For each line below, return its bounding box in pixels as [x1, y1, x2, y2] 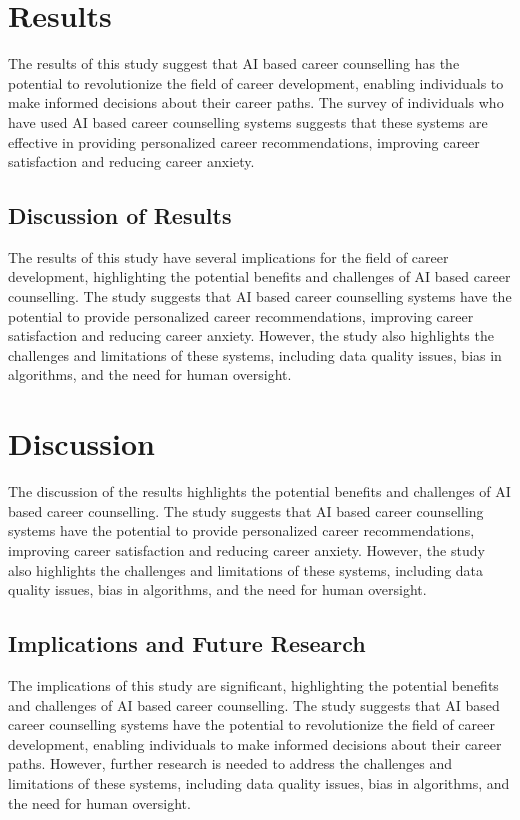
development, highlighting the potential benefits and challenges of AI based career [8, 266, 511, 287]
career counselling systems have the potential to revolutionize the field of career [8, 714, 495, 735]
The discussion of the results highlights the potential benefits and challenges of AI [8, 481, 511, 502]
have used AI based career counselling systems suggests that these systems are [8, 111, 488, 132]
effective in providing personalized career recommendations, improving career [8, 131, 480, 152]
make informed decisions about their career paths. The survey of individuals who [8, 92, 504, 113]
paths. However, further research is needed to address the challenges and [8, 753, 452, 774]
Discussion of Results [8, 200, 232, 231]
